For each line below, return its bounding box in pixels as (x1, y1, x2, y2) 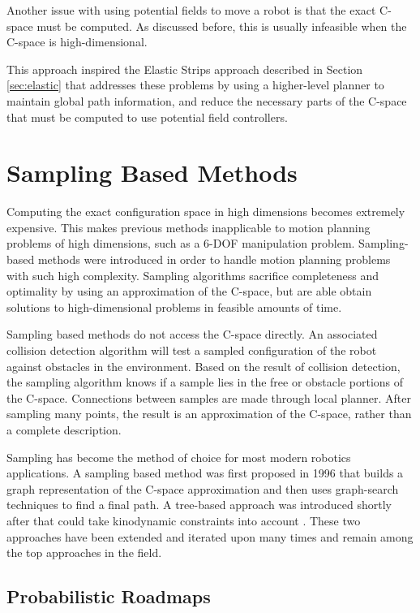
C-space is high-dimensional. (6, 33, 148, 50)
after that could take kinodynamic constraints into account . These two (6, 512, 361, 529)
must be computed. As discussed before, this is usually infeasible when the (36, 17, 407, 34)
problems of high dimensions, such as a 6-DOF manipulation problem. (6, 235, 355, 252)
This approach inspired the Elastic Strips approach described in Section (6, 60, 363, 77)
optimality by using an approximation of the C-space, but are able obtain (6, 283, 372, 300)
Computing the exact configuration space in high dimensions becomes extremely (6, 203, 405, 220)
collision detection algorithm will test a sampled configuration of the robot (6, 342, 377, 359)
